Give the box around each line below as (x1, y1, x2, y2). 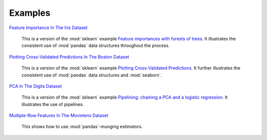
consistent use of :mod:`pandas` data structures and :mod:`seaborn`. (21, 72, 162, 78)
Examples (9, 7, 50, 18)
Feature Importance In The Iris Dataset (9, 25, 88, 31)
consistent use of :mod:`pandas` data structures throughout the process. (21, 42, 170, 49)
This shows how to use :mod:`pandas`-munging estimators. (21, 124, 143, 130)
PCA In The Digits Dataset (9, 83, 62, 89)
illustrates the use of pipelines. (21, 101, 84, 107)
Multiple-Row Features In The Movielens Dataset (9, 112, 108, 118)
